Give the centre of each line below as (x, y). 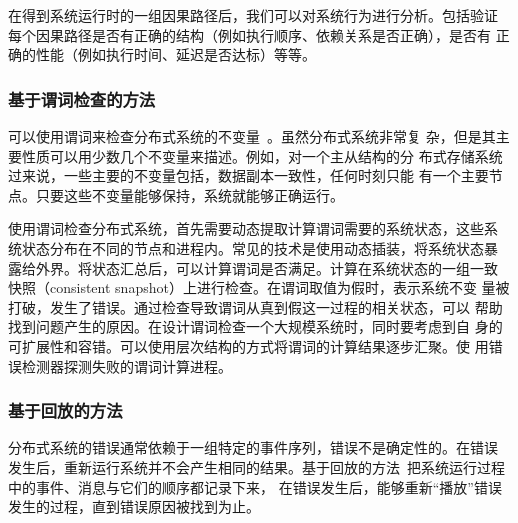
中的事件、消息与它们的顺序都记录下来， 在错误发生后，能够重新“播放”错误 (255, 486)
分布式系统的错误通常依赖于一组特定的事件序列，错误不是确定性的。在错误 (253, 447)
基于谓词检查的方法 (82, 98)
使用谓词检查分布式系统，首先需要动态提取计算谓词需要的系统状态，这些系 (253, 228)
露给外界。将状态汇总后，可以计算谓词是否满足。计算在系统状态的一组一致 (253, 267)
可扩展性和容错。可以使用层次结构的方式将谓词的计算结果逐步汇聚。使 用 (248, 345)
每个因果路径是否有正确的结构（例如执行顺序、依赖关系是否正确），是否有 (249, 34)
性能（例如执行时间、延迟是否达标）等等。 (175, 54)
